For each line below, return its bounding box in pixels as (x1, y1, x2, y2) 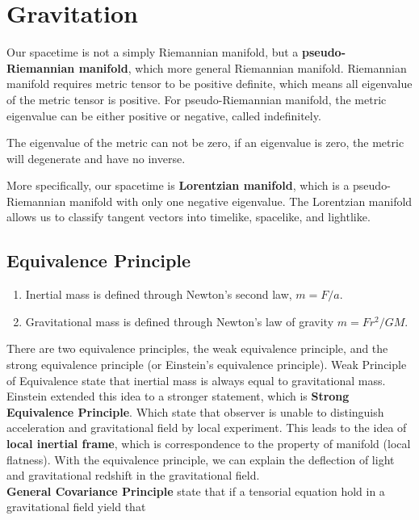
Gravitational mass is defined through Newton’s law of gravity (25, 312, 334, 329)
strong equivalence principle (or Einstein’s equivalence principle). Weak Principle (6, 356, 407, 373)
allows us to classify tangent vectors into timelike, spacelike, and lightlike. (6, 208, 371, 225)
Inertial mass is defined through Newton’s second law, (25, 286, 292, 303)
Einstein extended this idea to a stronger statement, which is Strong (6, 388, 350, 405)
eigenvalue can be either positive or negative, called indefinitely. (6, 107, 321, 124)
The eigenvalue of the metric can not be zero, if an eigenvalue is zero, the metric (6, 134, 404, 151)
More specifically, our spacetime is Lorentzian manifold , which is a (6, 177, 350, 194)
